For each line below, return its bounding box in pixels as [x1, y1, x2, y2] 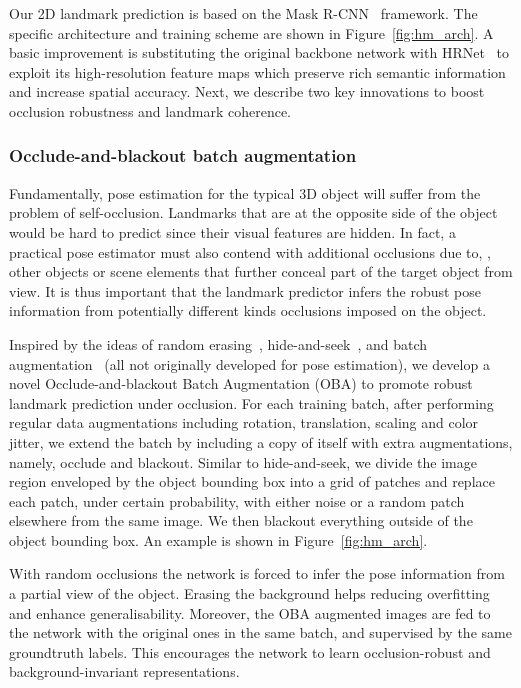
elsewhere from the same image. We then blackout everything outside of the [9, 510, 473, 531]
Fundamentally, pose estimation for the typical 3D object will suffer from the [9, 182, 481, 203]
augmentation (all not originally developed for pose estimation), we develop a [9, 353, 490, 374]
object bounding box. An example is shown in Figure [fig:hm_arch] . [9, 529, 428, 550]
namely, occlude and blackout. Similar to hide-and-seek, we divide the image [9, 451, 477, 472]
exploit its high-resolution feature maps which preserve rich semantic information [9, 61, 506, 82]
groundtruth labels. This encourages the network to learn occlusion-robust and [9, 641, 491, 662]
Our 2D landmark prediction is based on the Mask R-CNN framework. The [9, 3, 478, 23]
